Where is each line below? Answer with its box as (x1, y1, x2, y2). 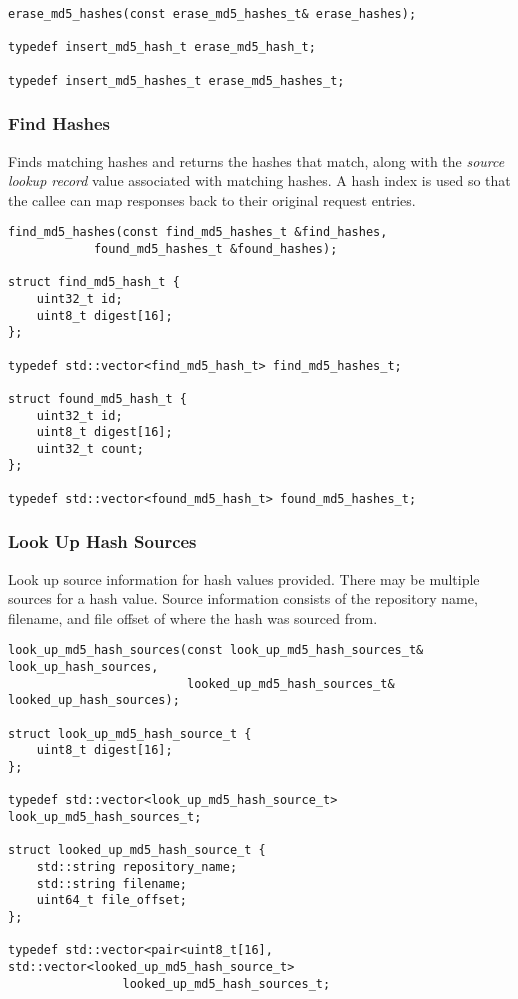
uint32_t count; (36, 441, 145, 456)
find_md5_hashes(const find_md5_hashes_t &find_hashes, (8, 225, 388, 240)
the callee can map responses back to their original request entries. (8, 189, 416, 210)
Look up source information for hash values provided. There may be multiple (8, 568, 480, 589)
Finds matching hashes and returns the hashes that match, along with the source (8, 150, 505, 171)
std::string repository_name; (36, 859, 238, 874)
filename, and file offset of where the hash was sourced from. (8, 607, 378, 628)
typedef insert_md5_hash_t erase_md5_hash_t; (8, 40, 316, 55)
